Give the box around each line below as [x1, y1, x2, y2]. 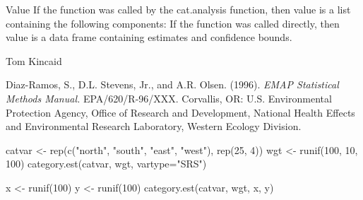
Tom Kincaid [6, 53, 62, 68]
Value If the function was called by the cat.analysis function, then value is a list [6, 2, 351, 16]
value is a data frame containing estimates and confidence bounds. [6, 30, 292, 45]
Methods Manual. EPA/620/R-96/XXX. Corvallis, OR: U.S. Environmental [6, 90, 332, 105]
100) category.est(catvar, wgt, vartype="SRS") [6, 156, 207, 171]
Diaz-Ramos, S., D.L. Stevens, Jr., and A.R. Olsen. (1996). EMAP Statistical [6, 77, 339, 92]
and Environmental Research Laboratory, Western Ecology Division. [6, 119, 302, 134]
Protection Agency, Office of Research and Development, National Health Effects [6, 105, 355, 119]
